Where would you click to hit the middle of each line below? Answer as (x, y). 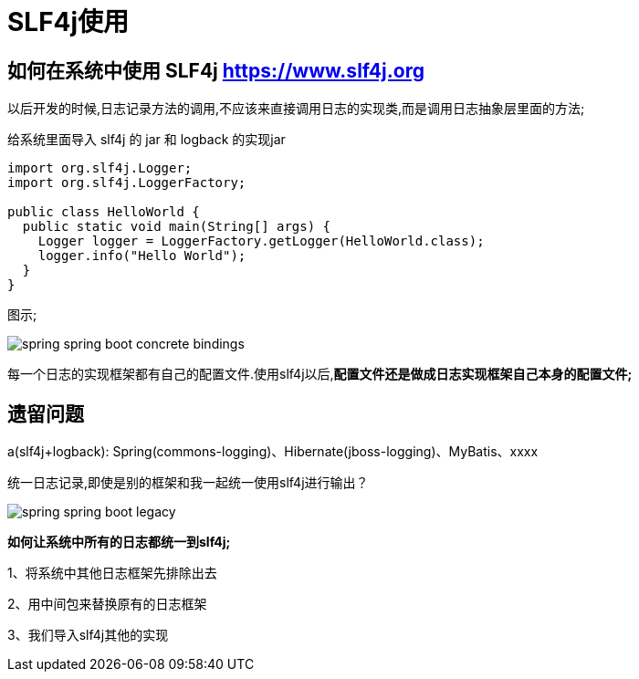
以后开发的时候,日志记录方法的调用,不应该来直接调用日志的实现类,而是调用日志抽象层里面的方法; (296, 109)
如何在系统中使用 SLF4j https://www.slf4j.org (216, 70)
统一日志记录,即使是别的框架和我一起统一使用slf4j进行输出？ (188, 483)
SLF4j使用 (68, 22)
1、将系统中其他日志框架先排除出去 (112, 573)
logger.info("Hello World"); (142, 256)
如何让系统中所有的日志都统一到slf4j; (119, 542)
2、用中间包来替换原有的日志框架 (107, 604)
